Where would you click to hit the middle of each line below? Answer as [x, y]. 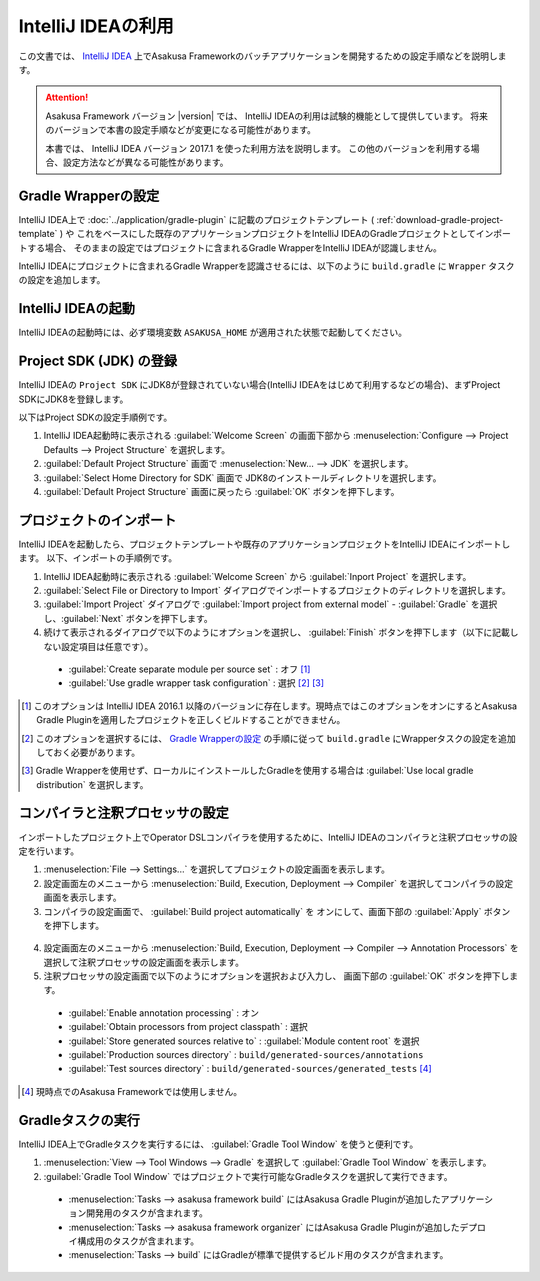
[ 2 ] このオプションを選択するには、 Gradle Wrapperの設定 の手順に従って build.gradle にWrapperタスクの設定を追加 [269, 738]
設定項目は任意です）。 [107, 646]
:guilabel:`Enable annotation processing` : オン [164, 1012]
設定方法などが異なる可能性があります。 [145, 162]
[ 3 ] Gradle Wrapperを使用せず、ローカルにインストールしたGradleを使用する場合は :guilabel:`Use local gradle [247, 771]
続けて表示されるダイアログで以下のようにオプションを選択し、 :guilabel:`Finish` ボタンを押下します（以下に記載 [276, 632]
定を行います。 [49, 851]
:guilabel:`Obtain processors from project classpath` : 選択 [188, 1027]
